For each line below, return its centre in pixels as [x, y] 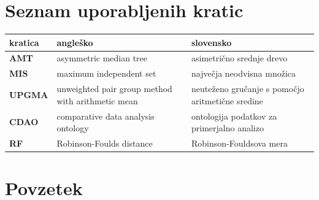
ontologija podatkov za [234, 116]
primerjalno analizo [228, 128]
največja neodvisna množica [244, 73]
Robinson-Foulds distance [105, 143]
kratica [24, 42]
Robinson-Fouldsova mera [240, 143]
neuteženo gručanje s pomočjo [248, 89]
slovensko [212, 42]
